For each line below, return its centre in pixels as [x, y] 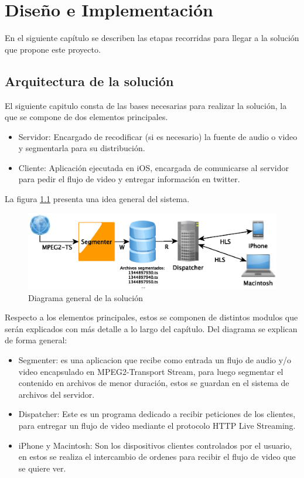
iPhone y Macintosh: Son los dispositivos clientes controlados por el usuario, [155, 445]
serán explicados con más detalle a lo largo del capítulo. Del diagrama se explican [151, 328]
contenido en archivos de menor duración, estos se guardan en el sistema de [154, 383]
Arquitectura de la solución [89, 81]
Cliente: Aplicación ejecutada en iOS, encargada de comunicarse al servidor [153, 167]
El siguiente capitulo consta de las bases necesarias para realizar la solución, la [146, 105]
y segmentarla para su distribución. [82, 148]
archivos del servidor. [57, 394]
